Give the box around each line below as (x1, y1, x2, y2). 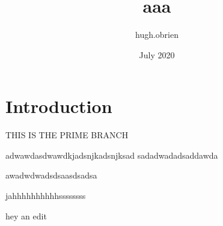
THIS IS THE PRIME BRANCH (5, 129, 129, 141)
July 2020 (139, 48, 175, 61)
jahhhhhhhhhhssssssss (5, 189, 86, 202)
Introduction (5, 94, 112, 118)
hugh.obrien (135, 28, 179, 41)
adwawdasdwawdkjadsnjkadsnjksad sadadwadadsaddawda (5, 148, 218, 161)
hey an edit (5, 209, 47, 222)
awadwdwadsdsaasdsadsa (5, 169, 97, 182)
